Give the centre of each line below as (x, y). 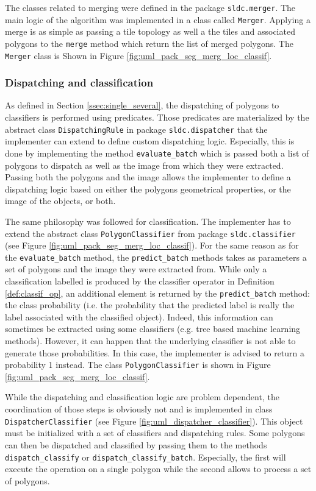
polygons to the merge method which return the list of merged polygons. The (149, 43)
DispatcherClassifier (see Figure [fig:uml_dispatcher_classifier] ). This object (154, 421)
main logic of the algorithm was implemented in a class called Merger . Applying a (158, 19)
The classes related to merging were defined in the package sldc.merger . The (150, 7)
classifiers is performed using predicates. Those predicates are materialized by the (157, 117)
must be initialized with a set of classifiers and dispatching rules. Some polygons (155, 433)
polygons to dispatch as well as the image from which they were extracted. (144, 165)
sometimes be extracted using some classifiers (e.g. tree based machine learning (153, 329)
